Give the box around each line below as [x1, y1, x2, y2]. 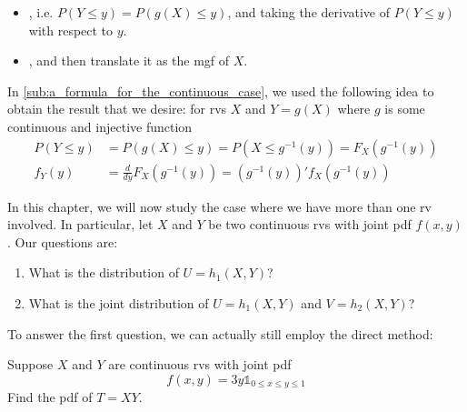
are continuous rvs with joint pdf [108, 355, 292, 374]
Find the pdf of [7, 387, 93, 407]
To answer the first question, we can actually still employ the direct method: [7, 324, 433, 343]
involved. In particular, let [7, 215, 154, 234]
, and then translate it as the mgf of [28, 51, 230, 70]
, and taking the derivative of [227, 3, 391, 21]
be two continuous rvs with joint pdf [208, 215, 412, 234]
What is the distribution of [28, 263, 179, 282]
